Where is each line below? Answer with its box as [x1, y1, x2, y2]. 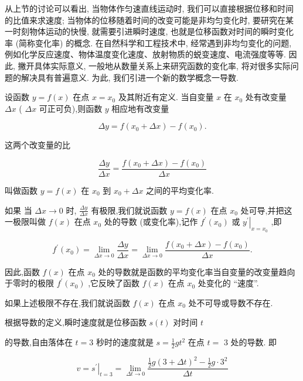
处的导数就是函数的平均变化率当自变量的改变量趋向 [98, 265, 295, 277]
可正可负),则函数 [39, 102, 103, 114]
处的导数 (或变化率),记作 [104, 215, 198, 228]
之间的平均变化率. [146, 184, 214, 196]
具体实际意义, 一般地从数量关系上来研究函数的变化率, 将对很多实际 [34, 59, 291, 71]
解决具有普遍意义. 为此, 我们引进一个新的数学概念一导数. [21, 71, 239, 83]
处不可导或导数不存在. [188, 296, 273, 308]
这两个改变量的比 [5, 139, 70, 151]
